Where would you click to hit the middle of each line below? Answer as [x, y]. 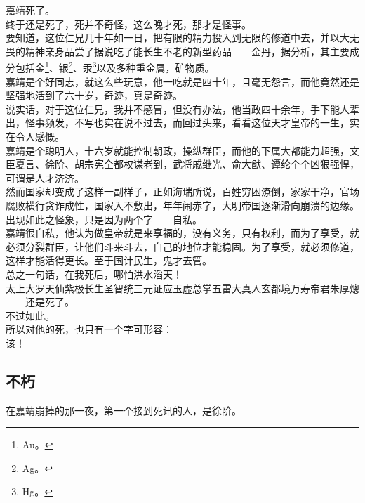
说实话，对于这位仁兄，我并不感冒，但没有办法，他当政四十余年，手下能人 [178, 109]
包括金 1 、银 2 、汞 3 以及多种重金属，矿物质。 [115, 67]
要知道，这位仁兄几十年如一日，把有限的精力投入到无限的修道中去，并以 [173, 38]
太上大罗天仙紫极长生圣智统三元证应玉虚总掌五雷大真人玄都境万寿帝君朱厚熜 [182, 288]
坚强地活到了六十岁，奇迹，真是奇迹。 [94, 95]
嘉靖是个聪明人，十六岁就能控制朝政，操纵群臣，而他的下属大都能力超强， [178, 150]
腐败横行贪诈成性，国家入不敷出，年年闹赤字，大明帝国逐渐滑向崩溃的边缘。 [182, 205]
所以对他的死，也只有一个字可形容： [89, 329]
